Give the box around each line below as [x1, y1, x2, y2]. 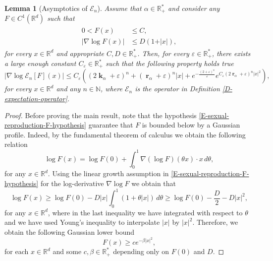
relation [4, 139, 28, 149]
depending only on [113, 246, 169, 257]
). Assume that [97, 3, 142, 13]
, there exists [212, 48, 251, 58]
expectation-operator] [4, 93, 67, 104]
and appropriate [56, 48, 104, 58]
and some [53, 246, 82, 257]
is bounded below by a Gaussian [142, 120, 240, 130]
